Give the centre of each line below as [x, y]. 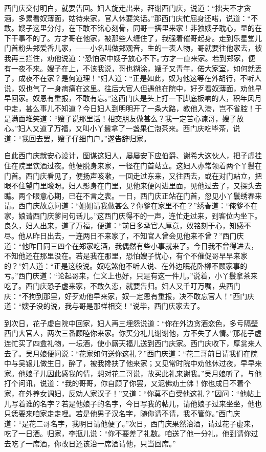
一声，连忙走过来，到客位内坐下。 [204, 215]
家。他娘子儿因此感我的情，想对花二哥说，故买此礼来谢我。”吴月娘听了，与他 [133, 373]
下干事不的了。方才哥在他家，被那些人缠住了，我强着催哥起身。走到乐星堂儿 [133, 38]
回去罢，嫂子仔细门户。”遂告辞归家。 [90, 138]
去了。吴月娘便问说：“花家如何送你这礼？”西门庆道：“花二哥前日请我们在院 [131, 353]
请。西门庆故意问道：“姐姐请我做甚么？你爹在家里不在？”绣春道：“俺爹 [124, 206]
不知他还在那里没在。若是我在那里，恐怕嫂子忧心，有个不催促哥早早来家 [126, 256]
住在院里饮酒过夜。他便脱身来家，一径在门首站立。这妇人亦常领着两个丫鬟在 [133, 165]
